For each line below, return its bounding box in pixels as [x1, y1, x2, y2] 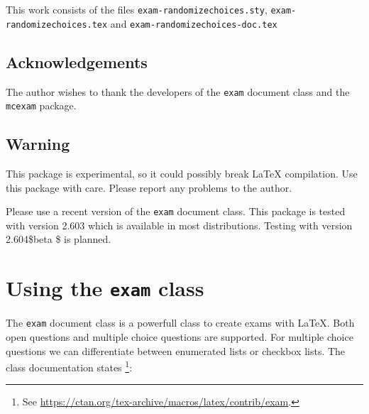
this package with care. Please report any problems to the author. [6, 180, 292, 195]
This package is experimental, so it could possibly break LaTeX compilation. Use [6, 166, 358, 181]
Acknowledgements [6, 50, 148, 72]
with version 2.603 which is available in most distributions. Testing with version [6, 217, 353, 232]
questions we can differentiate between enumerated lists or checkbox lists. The [6, 343, 346, 358]
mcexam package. [6, 98, 77, 113]
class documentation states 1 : [6, 358, 133, 374]
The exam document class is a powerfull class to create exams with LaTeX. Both [6, 315, 355, 330]
